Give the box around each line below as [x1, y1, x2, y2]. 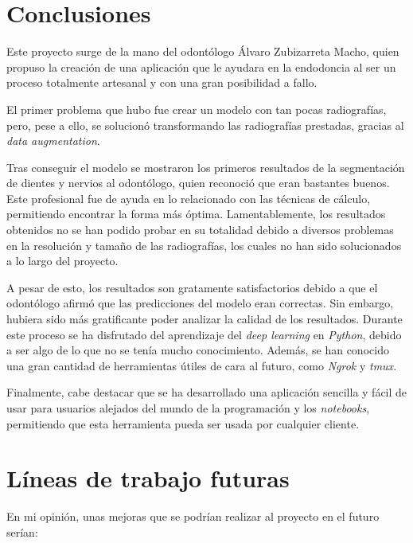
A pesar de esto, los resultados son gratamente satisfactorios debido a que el [6, 279, 378, 295]
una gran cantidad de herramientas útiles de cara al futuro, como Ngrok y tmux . [6, 357, 397, 373]
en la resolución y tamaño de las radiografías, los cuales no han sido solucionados [6, 236, 402, 253]
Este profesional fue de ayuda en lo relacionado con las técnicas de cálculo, [6, 189, 371, 206]
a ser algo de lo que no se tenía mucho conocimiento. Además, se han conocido [6, 342, 389, 358]
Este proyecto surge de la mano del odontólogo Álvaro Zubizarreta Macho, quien [6, 43, 399, 60]
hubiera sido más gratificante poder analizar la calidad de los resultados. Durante [6, 311, 403, 327]
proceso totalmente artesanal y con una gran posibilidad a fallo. [6, 74, 318, 91]
